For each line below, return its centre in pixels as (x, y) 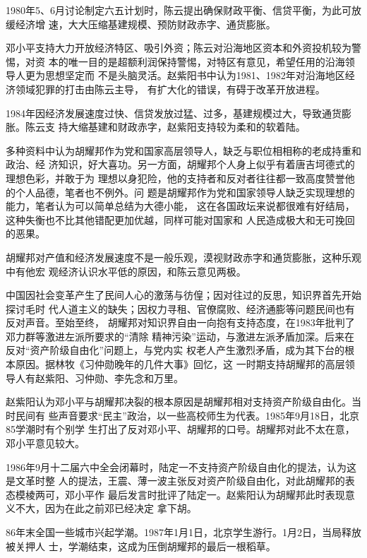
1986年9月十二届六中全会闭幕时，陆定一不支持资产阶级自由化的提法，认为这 (181, 467)
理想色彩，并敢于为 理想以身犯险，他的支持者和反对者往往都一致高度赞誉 (175, 178)
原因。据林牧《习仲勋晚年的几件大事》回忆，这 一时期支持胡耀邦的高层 (180, 364)
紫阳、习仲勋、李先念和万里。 (114, 378)
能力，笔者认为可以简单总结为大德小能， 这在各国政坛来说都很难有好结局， (180, 206)
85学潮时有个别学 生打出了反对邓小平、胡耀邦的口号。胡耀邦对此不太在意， (180, 429)
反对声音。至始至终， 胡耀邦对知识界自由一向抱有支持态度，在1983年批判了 (180, 322)
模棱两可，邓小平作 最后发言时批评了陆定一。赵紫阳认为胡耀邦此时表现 (180, 494)
